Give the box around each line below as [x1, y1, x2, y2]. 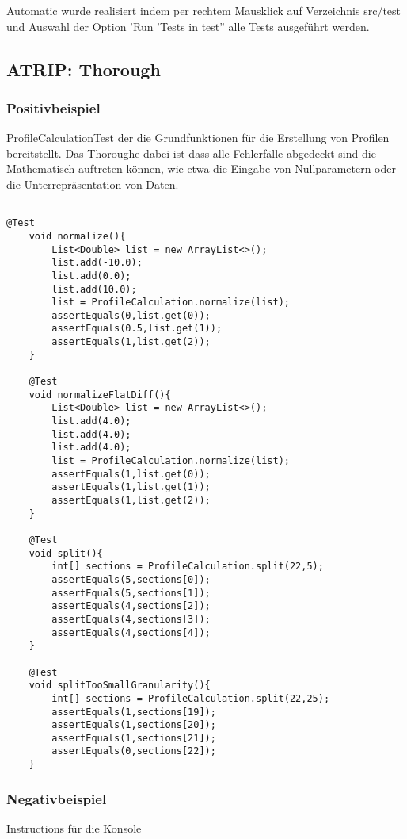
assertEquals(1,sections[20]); [51, 719, 216, 731]
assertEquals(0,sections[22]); [51, 745, 216, 757]
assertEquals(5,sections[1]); [51, 587, 211, 599]
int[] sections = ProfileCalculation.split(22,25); [51, 692, 330, 704]
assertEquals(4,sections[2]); [51, 600, 211, 612]
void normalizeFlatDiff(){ [29, 389, 171, 400]
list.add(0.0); [51, 270, 131, 282]
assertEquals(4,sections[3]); [51, 613, 211, 625]
